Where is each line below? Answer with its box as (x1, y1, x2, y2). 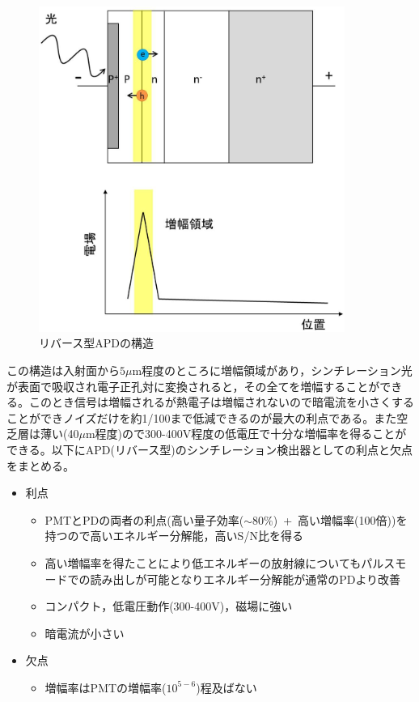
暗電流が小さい (44, 624, 125, 641)
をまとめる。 (6, 457, 74, 474)
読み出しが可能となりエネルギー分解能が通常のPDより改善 (90, 570, 401, 587)
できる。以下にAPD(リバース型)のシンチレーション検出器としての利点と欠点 (6, 441, 413, 458)
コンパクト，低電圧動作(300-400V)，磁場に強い (44, 598, 293, 615)
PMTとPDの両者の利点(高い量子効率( (44, 511, 244, 528)
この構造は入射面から (6, 362, 120, 379)
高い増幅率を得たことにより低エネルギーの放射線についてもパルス (44, 555, 396, 571)
